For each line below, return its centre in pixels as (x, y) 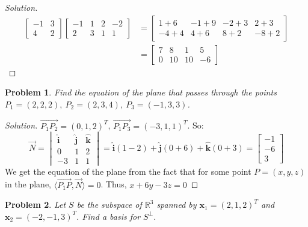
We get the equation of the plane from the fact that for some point (128, 171)
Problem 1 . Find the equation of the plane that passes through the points (141, 92)
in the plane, (28, 184)
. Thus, (114, 184)
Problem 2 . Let (35, 204)
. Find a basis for (109, 216)
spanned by (177, 204)
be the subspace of (109, 204)
